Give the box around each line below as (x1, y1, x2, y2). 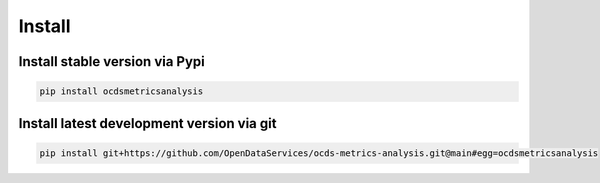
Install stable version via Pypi (18, 53, 205, 70)
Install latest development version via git (18, 115, 277, 132)
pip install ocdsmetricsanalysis (39, 86, 204, 97)
